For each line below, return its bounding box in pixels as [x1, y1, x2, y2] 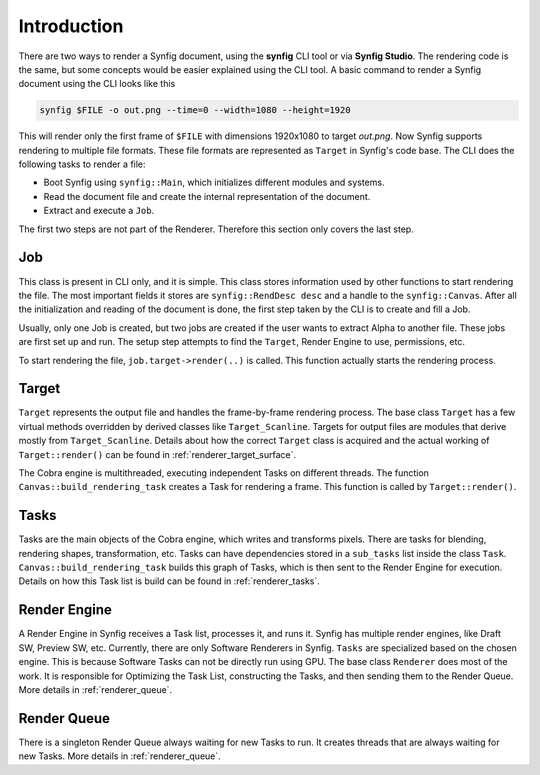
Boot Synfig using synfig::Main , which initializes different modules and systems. [43, 176, 385, 189]
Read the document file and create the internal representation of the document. [43, 190, 371, 202]
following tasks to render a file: [18, 158, 146, 170]
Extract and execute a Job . [43, 205, 155, 217]
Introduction [18, 15, 124, 37]
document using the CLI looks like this [18, 78, 176, 90]
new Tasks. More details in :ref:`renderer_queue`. [18, 750, 222, 762]
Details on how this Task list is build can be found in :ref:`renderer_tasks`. [18, 575, 320, 587]
